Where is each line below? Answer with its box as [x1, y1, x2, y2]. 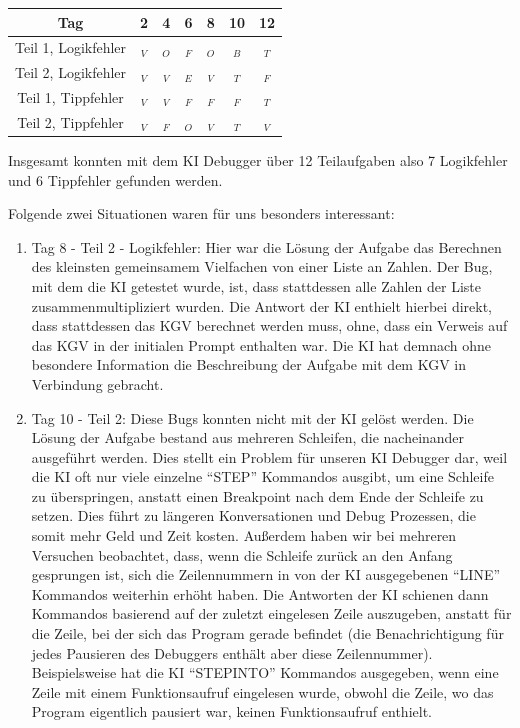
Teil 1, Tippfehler [17, 87, 124, 108]
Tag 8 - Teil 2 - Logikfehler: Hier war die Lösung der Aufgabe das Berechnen [31, 236, 502, 257]
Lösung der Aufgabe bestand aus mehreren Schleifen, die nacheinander [31, 427, 465, 448]
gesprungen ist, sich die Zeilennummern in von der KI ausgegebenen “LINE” [31, 564, 501, 585]
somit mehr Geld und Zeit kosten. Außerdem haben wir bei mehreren [31, 525, 457, 546]
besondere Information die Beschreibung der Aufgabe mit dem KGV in [31, 354, 467, 375]
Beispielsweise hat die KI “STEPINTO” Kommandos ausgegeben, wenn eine [31, 662, 499, 683]
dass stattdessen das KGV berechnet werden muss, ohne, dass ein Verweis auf [31, 315, 508, 336]
